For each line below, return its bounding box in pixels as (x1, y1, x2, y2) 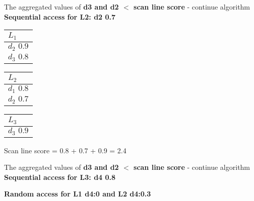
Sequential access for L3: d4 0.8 (4, 171, 116, 182)
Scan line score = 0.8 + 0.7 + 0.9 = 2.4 (4, 145, 126, 155)
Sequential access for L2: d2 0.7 (4, 11, 116, 22)
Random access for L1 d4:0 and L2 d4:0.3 (4, 188, 151, 199)
